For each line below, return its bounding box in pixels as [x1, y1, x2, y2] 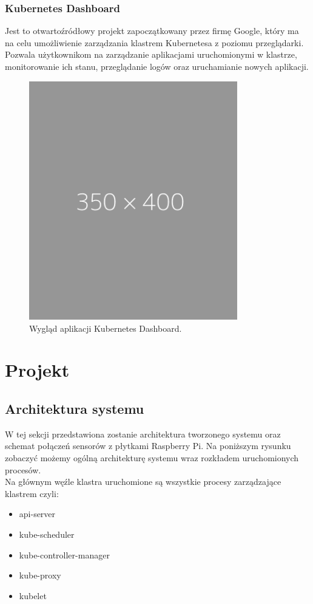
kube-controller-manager [19, 548, 110, 561]
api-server [19, 507, 56, 520]
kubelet [19, 589, 47, 602]
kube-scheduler [19, 528, 75, 541]
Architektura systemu [5, 399, 144, 418]
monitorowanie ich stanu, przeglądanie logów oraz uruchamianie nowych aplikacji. [5, 60, 309, 72]
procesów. [5, 463, 41, 476]
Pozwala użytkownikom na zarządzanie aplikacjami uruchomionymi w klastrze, [5, 48, 297, 61]
